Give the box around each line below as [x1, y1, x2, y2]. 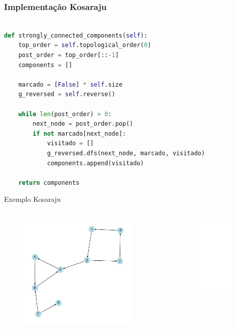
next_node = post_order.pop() [33, 120, 133, 128]
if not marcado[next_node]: [33, 130, 126, 137]
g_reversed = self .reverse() [18, 91, 115, 98]
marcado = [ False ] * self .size [18, 81, 123, 88]
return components [18, 179, 80, 186]
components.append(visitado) [47, 159, 144, 167]
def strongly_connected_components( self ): [4, 32, 148, 39]
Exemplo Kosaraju [4, 194, 61, 204]
